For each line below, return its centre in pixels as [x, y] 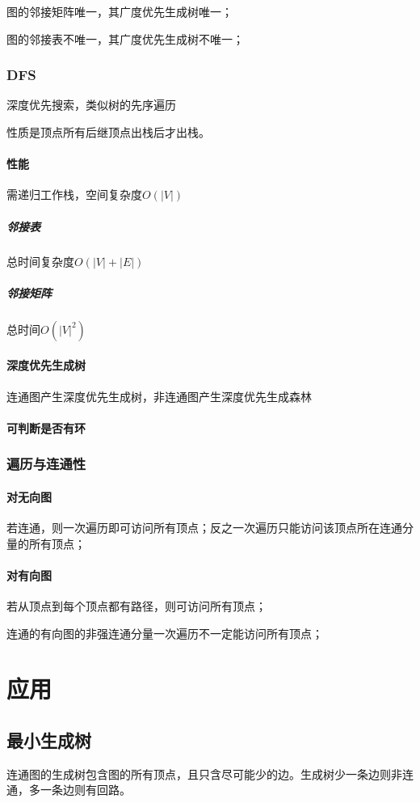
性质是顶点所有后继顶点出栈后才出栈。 [108, 132]
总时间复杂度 [40, 261]
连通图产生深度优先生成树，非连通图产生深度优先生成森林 [159, 396]
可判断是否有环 [46, 427]
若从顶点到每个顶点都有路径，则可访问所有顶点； [136, 605]
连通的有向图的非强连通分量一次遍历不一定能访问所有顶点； [165, 633]
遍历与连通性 [46, 464]
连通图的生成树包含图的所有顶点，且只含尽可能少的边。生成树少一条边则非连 [210, 773]
